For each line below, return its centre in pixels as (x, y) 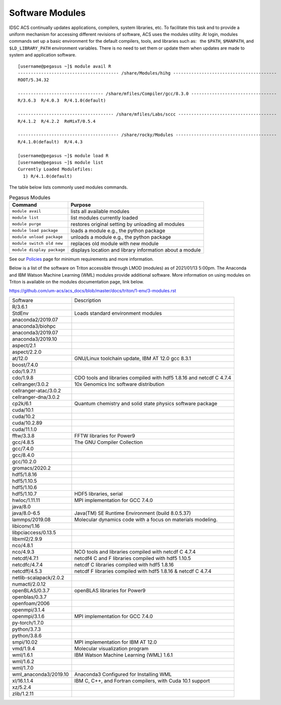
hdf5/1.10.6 (25, 487)
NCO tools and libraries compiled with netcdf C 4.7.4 (135, 552)
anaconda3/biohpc (34, 326)
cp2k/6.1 (22, 403)
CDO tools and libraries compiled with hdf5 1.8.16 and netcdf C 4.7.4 (153, 377)
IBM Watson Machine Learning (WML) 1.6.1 (124, 655)
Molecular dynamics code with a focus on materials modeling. (146, 519)
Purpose (81, 205)
